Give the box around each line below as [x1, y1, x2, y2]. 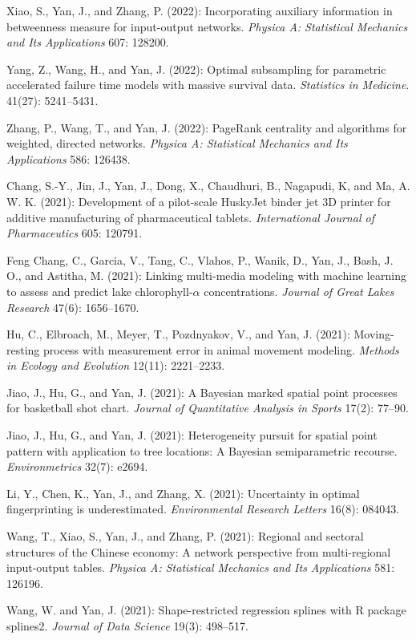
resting [6, 341, 40, 358]
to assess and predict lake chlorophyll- [6, 282, 193, 299]
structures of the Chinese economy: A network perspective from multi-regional [6, 543, 391, 560]
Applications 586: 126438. [6, 150, 131, 167]
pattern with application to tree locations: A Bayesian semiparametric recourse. [6, 442, 398, 459]
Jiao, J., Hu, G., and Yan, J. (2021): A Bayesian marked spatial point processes [6, 383, 398, 400]
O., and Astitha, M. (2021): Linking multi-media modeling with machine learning [6, 267, 406, 284]
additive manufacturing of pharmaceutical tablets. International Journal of [6, 209, 374, 225]
